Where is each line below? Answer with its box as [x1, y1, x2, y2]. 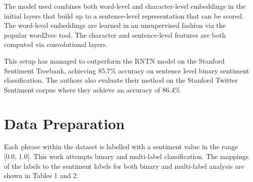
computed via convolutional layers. [4, 39, 108, 49]
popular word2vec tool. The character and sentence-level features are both [4, 29, 226, 40]
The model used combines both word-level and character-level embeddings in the [4, 1, 246, 11]
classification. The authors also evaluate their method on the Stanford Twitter [4, 75, 238, 85]
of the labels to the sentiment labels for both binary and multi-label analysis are [4, 160, 244, 171]
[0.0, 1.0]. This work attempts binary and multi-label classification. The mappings [4, 151, 249, 161]
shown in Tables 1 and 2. [4, 170, 79, 181]
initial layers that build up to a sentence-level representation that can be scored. [4, 10, 244, 21]
